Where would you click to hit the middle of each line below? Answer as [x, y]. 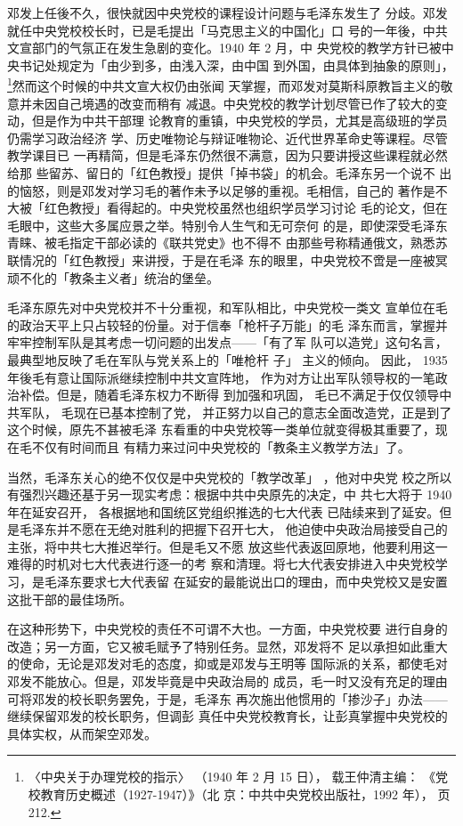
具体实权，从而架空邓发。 [82, 733]
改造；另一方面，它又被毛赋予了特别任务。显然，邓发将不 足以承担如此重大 [227, 646]
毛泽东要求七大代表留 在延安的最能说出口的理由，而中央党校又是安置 [246, 582]
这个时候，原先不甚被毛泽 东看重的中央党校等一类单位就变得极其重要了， [221, 429]
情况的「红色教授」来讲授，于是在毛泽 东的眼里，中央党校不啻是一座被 [227, 259]
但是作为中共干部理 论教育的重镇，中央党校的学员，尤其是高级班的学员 [240, 121]
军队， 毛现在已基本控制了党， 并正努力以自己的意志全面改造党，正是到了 [236, 412]
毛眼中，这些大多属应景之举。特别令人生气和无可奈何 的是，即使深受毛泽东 [227, 225]
